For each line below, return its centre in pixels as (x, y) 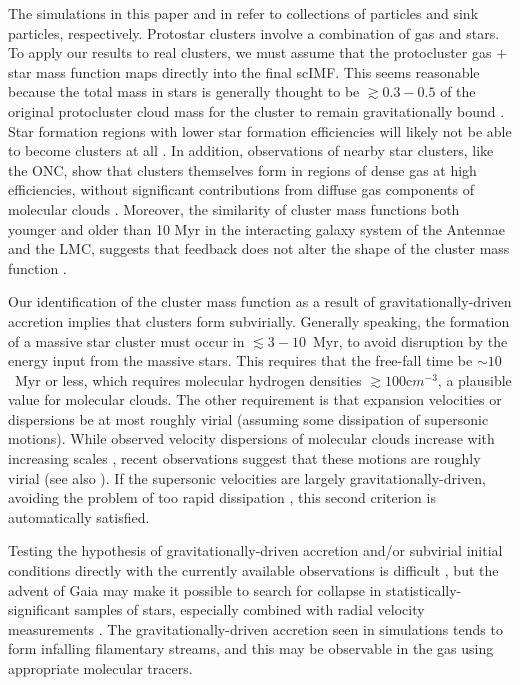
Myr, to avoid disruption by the (410, 340)
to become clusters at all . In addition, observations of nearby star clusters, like (251, 150)
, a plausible (474, 379)
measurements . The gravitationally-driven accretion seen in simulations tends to (255, 628)
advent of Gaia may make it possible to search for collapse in (195, 589)
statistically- (424, 589)
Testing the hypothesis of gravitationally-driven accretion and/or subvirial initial (255, 550)
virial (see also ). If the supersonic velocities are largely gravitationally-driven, (247, 477)
